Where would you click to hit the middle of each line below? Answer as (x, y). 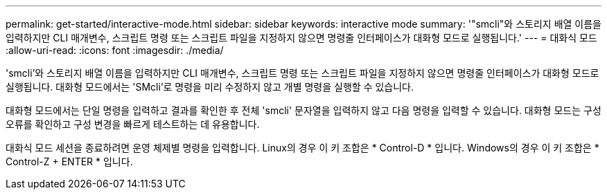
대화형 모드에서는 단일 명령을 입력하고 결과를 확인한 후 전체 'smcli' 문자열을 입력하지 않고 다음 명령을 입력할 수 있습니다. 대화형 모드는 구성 (303, 110)
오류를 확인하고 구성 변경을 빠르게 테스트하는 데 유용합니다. (133, 124)
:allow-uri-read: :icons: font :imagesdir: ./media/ (115, 50)
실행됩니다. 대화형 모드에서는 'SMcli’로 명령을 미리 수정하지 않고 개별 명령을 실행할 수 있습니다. (210, 87)
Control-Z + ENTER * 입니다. (69, 161)
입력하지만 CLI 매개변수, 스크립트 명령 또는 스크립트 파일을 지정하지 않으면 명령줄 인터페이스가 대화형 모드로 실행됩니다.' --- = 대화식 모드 (301, 38)
